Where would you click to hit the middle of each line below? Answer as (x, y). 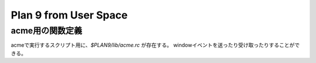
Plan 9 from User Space (69, 15)
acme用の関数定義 (47, 31)
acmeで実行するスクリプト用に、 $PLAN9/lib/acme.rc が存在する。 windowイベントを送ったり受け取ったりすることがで (155, 45)
